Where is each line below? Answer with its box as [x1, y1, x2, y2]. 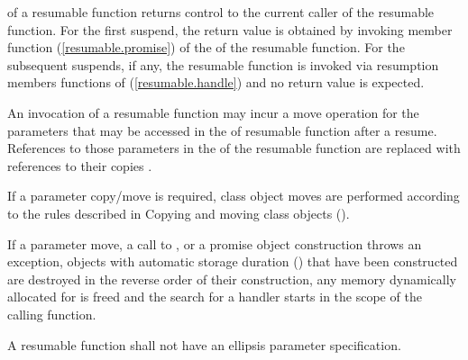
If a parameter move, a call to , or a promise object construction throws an [7, 234, 422, 253]
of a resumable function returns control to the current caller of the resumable [7, 3, 435, 21]
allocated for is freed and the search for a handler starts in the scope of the [7, 287, 422, 306]
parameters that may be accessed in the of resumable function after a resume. [7, 121, 437, 139]
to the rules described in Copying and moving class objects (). [7, 203, 350, 222]
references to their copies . [7, 156, 152, 175]
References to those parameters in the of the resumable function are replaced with [7, 139, 461, 157]
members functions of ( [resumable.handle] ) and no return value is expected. [7, 73, 425, 92]
